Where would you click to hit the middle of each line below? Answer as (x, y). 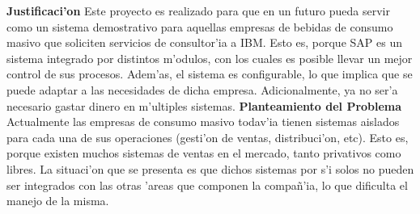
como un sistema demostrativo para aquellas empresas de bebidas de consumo (200, 26)
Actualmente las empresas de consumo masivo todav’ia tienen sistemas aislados (203, 122)
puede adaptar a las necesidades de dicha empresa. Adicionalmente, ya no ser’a (202, 89)
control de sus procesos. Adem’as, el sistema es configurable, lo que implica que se (210, 74)
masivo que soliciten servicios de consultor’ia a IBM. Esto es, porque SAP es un (204, 42)
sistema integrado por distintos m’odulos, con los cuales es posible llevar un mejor (210, 58)
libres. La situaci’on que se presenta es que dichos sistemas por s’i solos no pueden (210, 168)
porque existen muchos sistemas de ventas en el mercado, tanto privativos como (204, 153)
